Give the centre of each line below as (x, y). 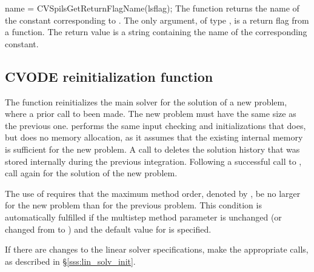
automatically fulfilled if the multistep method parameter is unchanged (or (143, 217)
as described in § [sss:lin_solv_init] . (70, 261)
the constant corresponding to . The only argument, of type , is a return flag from (157, 20)
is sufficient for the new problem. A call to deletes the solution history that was (152, 149)
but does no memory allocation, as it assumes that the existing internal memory (154, 137)
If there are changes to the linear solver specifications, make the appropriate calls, (157, 249)
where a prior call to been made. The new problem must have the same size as (151, 114)
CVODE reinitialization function (109, 76)
